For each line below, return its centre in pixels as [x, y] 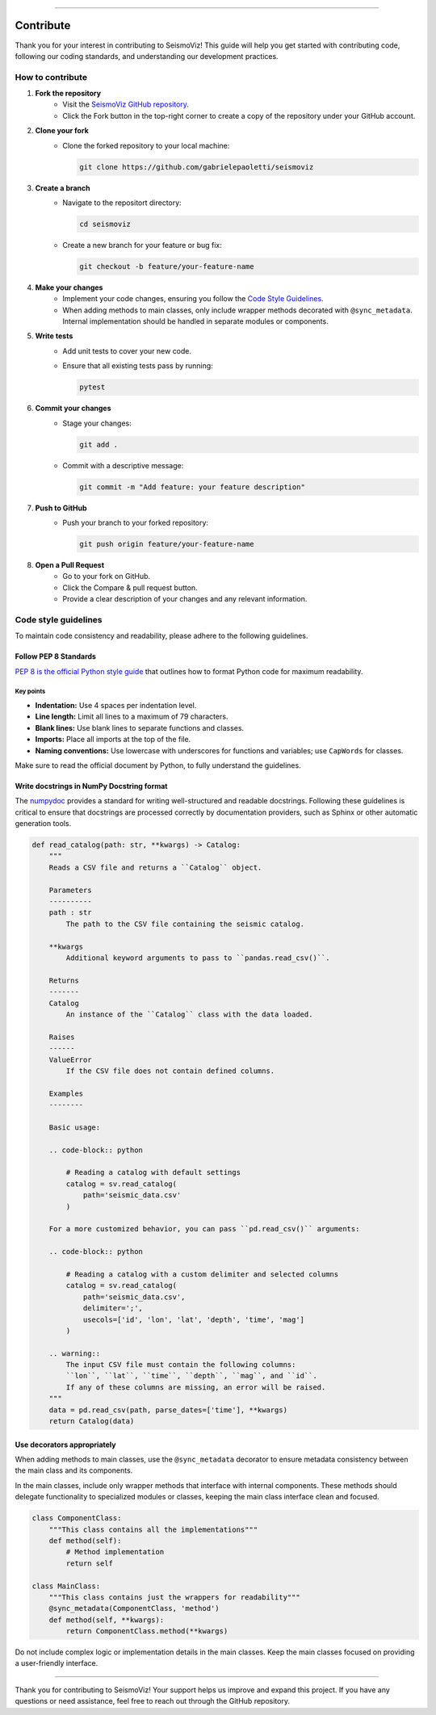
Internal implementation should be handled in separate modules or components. [195, 321]
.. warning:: [75, 1353]
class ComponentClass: [77, 1518]
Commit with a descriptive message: [123, 465]
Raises [62, 1037]
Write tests [54, 336]
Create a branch [63, 188]
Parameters [70, 890]
